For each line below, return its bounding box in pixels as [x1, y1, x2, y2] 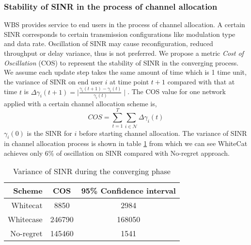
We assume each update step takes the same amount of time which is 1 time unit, [4, 67, 247, 77]
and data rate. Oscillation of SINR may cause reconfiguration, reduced [4, 38, 213, 49]
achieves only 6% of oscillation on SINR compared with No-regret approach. [4, 147, 230, 158]
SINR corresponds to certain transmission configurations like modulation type [4, 29, 235, 39]
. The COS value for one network [127, 86, 226, 97]
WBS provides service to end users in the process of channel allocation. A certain [4, 19, 245, 30]
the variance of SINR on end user [4, 76, 103, 86]
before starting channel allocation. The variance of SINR [78, 128, 247, 138]
